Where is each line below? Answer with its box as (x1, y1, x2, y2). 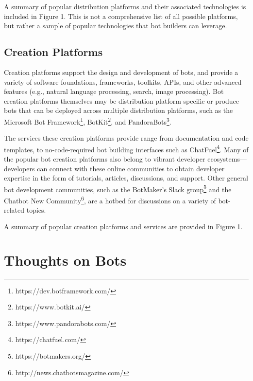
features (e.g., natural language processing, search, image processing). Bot (4, 86, 224, 96)
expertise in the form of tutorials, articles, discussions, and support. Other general (4, 173, 248, 183)
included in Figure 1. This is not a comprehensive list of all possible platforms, (4, 11, 238, 21)
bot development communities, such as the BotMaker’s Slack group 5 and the (4, 182, 232, 194)
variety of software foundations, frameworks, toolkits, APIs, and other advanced (4, 76, 242, 87)
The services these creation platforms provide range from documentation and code (4, 133, 249, 143)
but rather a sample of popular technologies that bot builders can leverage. (4, 20, 227, 31)
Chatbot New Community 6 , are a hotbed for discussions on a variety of (4, 194, 216, 205)
